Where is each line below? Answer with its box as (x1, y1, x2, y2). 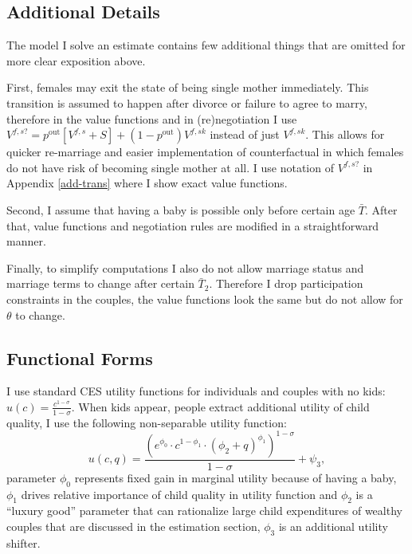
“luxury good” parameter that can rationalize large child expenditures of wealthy (6, 502, 402, 519)
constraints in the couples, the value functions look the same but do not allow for (6, 290, 403, 307)
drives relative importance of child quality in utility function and (21, 485, 338, 502)
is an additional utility (278, 518, 388, 535)
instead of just (210, 126, 280, 143)
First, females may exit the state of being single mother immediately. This (6, 79, 369, 96)
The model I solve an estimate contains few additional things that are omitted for (6, 37, 406, 53)
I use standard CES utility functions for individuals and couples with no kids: (6, 383, 386, 399)
